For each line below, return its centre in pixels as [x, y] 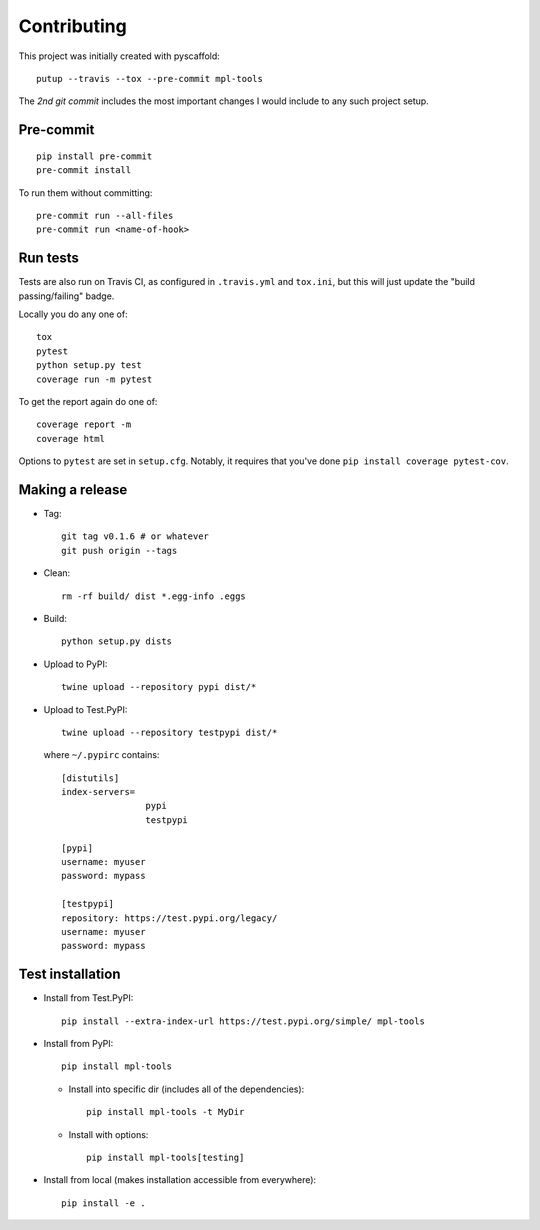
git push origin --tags [119, 550]
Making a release [73, 489]
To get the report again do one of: [88, 401]
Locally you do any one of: [73, 314]
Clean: [57, 573]
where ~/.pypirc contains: [101, 755]
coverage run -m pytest [94, 379]
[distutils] [90, 778]
